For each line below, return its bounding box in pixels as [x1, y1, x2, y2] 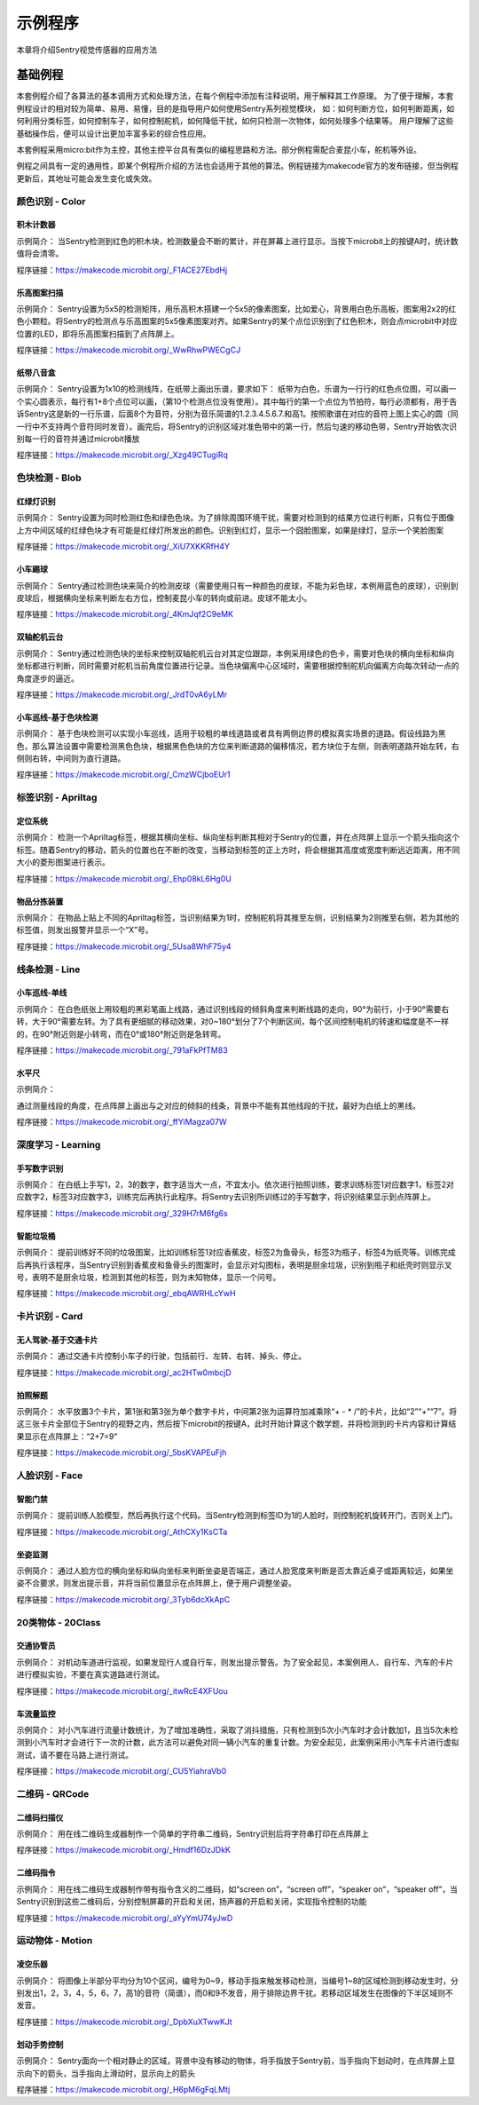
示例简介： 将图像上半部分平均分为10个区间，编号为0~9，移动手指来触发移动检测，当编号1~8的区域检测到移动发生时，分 [16, 1975, 459, 1986]
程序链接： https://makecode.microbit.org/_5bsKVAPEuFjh [16, 1447, 227, 1458]
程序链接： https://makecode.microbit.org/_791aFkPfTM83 [16, 1044, 228, 1056]
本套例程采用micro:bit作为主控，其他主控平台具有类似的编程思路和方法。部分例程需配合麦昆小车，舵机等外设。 [16, 145, 421, 155]
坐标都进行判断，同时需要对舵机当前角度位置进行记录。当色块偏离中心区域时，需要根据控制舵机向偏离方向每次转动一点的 [16, 661, 459, 671]
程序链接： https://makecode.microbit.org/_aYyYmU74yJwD [16, 1912, 233, 1923]
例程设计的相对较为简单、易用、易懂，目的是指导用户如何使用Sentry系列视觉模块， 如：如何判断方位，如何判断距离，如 [16, 103, 455, 114]
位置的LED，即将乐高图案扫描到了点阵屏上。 [16, 328, 179, 339]
